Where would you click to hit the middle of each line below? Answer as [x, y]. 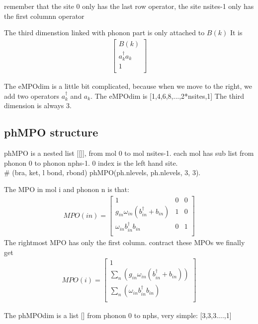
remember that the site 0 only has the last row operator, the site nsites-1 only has [129, 6]
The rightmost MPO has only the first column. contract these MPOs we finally [125, 242]
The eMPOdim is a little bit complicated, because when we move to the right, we [128, 86]
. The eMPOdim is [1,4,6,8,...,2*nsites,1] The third [168, 96]
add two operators [32, 96]
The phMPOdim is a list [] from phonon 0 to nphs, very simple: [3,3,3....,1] [118, 315]
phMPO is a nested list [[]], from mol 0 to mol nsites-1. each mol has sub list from [129, 153]
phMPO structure [51, 132]
